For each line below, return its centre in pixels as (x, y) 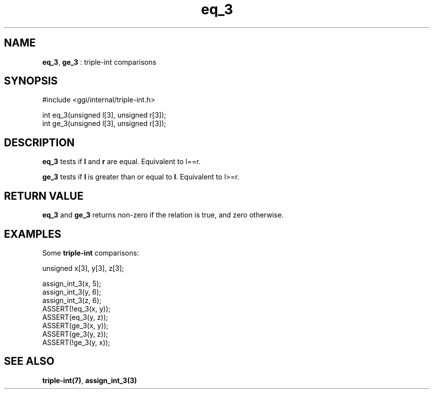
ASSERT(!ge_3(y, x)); (76, 342)
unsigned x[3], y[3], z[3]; (83, 268)
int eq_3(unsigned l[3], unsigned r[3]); (104, 115)
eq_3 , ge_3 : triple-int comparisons (99, 62)
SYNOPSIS (31, 81)
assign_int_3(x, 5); (72, 283)
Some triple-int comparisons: (91, 253)
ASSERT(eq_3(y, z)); (75, 317)
